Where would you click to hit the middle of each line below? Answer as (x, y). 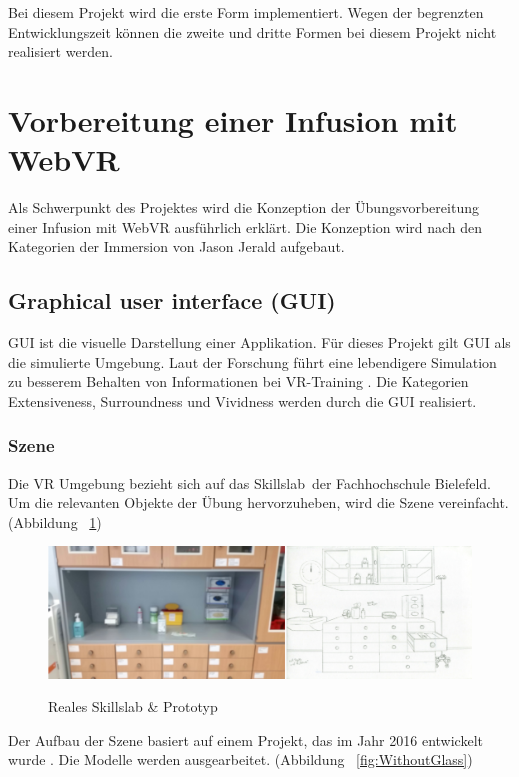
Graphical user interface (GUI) (172, 300)
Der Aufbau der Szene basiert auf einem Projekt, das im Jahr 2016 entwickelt (245, 739)
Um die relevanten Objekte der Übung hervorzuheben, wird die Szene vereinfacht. (258, 502)
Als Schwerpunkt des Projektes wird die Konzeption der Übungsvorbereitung (243, 207)
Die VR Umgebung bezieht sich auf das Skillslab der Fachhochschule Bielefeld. (249, 482)
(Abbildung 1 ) (55, 521)
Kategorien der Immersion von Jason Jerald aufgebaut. (176, 246)
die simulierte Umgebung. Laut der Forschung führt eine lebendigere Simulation (252, 361)
